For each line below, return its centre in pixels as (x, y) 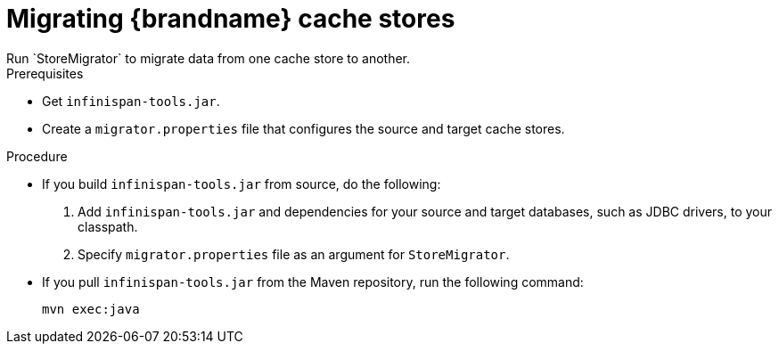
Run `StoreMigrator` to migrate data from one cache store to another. (208, 58)
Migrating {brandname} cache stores (231, 19)
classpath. (108, 226)
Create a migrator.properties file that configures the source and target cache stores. (303, 128)
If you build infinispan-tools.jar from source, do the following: (242, 184)
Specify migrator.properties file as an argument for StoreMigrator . (294, 254)
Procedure (37, 156)
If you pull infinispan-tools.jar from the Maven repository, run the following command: (313, 282)
